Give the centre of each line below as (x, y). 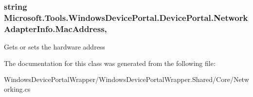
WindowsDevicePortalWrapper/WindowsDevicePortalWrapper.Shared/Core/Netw (126, 79)
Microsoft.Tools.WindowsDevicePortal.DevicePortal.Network (126, 17)
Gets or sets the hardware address (54, 47)
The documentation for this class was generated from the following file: (110, 63)
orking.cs (17, 89)
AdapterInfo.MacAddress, (55, 28)
